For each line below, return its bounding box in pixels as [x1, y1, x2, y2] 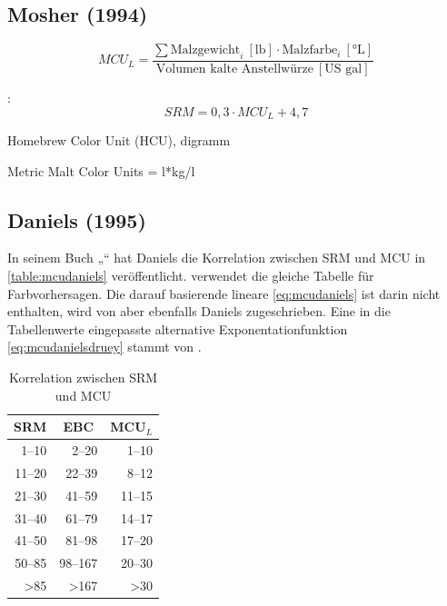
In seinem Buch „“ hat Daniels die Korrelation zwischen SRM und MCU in [7, 248, 426, 267]
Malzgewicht [170, 44, 241, 57]
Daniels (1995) [7, 205, 146, 233]
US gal [324, 63, 363, 76]
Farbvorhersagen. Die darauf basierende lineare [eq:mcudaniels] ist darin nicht [7, 283, 441, 303]
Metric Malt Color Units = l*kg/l [7, 161, 195, 180]
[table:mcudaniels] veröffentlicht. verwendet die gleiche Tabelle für [7, 266, 374, 285]
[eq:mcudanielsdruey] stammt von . [7, 337, 202, 356]
